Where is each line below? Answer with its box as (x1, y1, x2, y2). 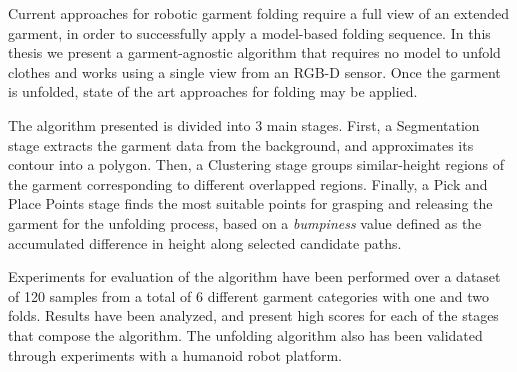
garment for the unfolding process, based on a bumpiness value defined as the (8, 212, 482, 233)
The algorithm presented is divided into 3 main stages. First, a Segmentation (8, 114, 480, 135)
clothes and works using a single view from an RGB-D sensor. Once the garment (8, 61, 501, 82)
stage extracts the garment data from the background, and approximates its (8, 134, 474, 155)
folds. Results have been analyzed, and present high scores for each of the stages (8, 305, 499, 326)
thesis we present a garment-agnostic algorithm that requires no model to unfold (8, 42, 501, 63)
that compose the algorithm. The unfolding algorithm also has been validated (8, 324, 483, 345)
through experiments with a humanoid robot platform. (8, 344, 342, 365)
